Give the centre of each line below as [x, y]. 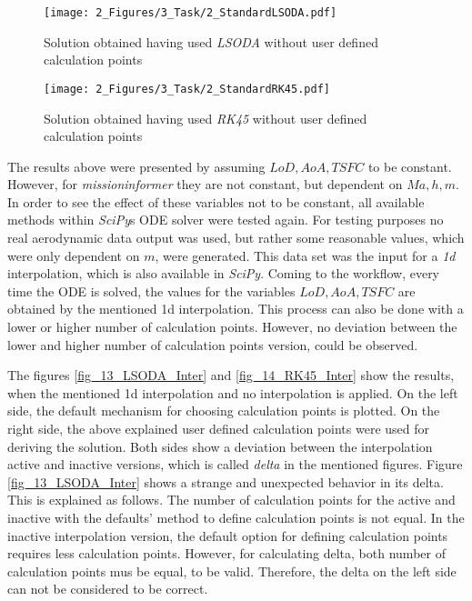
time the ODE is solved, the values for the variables [151, 290]
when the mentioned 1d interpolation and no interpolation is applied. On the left [233, 392]
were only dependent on [74, 255]
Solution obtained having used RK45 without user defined [206, 118]
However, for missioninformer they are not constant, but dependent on [205, 184]
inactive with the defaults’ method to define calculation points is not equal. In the [236, 517]
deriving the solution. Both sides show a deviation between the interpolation [220, 446]
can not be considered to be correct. [108, 589]
